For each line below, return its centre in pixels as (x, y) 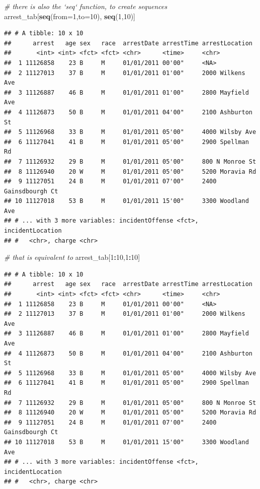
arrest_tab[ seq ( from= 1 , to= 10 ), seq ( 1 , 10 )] (70, 16)
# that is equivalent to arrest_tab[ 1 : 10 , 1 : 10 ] (72, 257)
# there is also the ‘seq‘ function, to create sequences (86, 6)
